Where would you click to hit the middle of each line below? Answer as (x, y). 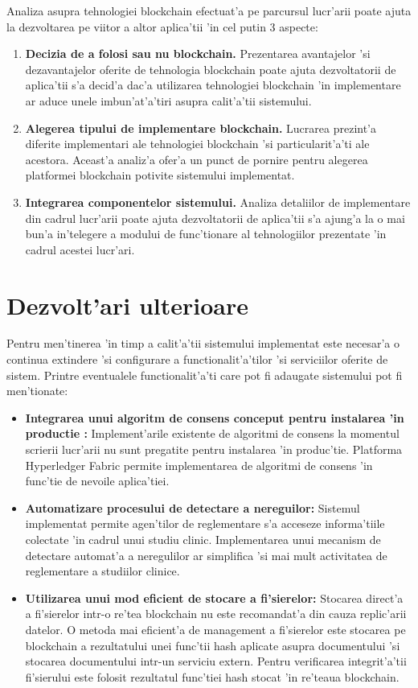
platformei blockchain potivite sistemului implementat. (160, 175)
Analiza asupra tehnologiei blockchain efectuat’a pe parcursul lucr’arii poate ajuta (209, 10)
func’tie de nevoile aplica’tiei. (97, 481)
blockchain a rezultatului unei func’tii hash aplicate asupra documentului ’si (213, 645)
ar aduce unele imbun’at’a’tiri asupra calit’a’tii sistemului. (168, 100)
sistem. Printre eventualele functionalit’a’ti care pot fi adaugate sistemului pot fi (205, 375)
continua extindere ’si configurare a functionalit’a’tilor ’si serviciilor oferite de (197, 359)
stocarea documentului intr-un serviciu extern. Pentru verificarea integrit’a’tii (216, 661)
